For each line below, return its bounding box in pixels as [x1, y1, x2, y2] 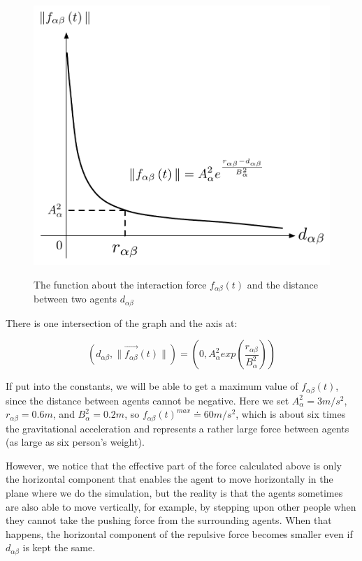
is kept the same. [22, 540, 96, 555]
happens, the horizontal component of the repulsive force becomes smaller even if [6, 526, 353, 541]
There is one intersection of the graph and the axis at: [6, 315, 238, 330]
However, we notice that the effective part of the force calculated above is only [6, 458, 342, 472]
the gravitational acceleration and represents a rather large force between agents [6, 421, 349, 435]
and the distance [247, 277, 318, 291]
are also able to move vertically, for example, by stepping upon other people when [6, 499, 356, 513]
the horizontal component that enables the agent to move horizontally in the [6, 472, 333, 486]
